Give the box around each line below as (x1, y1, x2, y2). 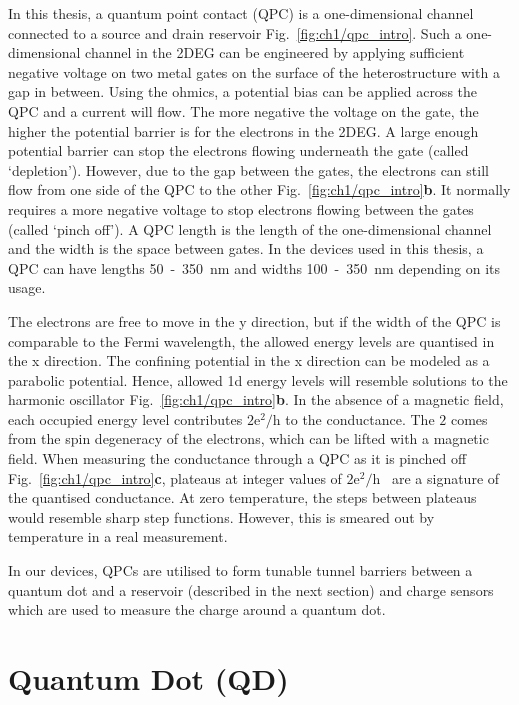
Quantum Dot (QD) (8, 658, 289, 698)
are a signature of (391, 467, 500, 488)
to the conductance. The (285, 408, 435, 429)
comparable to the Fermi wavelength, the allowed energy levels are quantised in (8, 330, 495, 351)
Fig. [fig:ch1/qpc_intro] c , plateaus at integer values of (8, 467, 342, 488)
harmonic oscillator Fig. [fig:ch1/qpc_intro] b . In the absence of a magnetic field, (8, 389, 504, 410)
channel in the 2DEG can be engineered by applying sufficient (85, 42, 465, 63)
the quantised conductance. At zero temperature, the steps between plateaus (8, 487, 477, 508)
